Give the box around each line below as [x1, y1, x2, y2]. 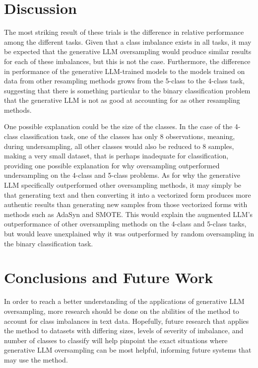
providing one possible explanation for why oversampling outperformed [4, 160, 220, 170]
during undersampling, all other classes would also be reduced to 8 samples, [4, 141, 234, 151]
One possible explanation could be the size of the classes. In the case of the [4, 121, 233, 132]
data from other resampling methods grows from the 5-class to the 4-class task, [4, 75, 245, 86]
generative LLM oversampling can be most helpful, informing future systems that [4, 345, 252, 355]
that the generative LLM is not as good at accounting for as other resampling [4, 95, 240, 105]
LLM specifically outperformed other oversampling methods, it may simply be [4, 180, 242, 190]
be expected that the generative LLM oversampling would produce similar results [4, 46, 252, 57]
